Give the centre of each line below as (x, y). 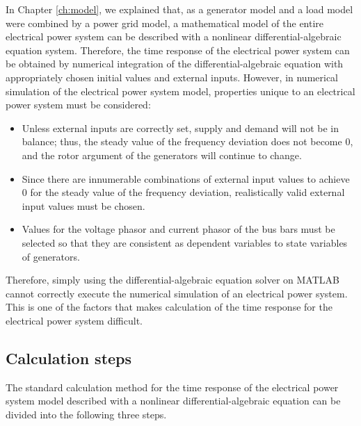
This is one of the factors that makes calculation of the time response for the (169, 307)
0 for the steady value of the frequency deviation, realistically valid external (183, 192)
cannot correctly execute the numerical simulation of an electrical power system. (177, 293)
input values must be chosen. (83, 205)
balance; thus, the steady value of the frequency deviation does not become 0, (187, 141)
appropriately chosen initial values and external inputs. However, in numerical (172, 77)
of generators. (51, 256)
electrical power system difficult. (74, 320)
